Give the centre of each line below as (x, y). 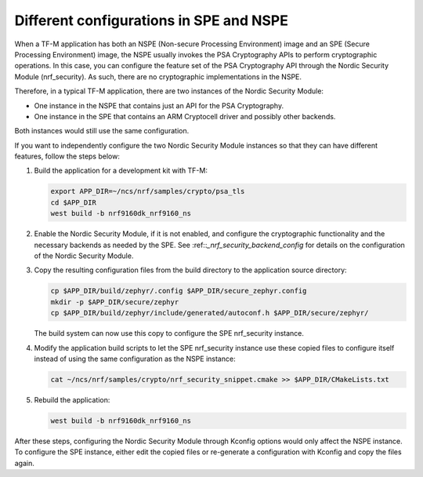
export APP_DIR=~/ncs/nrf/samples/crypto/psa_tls (148, 191)
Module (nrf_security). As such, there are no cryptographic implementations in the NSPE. (158, 76)
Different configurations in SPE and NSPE (152, 20)
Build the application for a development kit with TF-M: (121, 171)
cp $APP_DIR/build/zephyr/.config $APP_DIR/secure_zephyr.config (179, 291)
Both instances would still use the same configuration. (102, 131)
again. (25, 463)
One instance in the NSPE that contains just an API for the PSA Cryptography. (159, 105)
